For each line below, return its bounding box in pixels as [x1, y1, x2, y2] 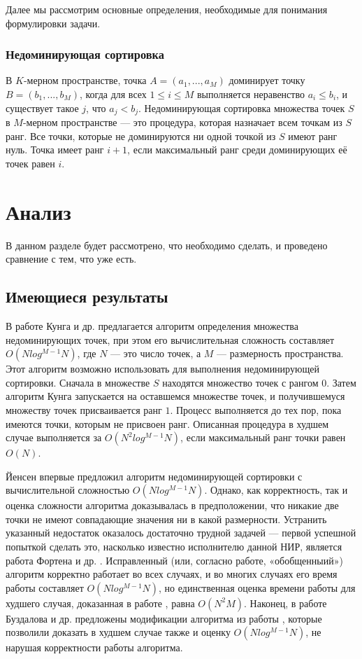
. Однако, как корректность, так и [204, 483, 348, 497]
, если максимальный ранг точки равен [180, 430, 346, 445]
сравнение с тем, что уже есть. [6, 251, 137, 266]
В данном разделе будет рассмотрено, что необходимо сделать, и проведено [6, 237, 328, 252]
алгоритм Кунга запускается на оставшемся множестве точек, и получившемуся [6, 389, 345, 403]
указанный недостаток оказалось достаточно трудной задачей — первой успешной [6, 525, 356, 540]
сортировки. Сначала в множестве [6, 375, 150, 389]
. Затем [326, 375, 356, 389]
